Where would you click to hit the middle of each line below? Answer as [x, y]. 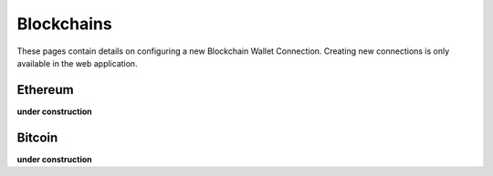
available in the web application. [77, 63]
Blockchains [65, 24]
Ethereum [45, 90]
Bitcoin [37, 137]
